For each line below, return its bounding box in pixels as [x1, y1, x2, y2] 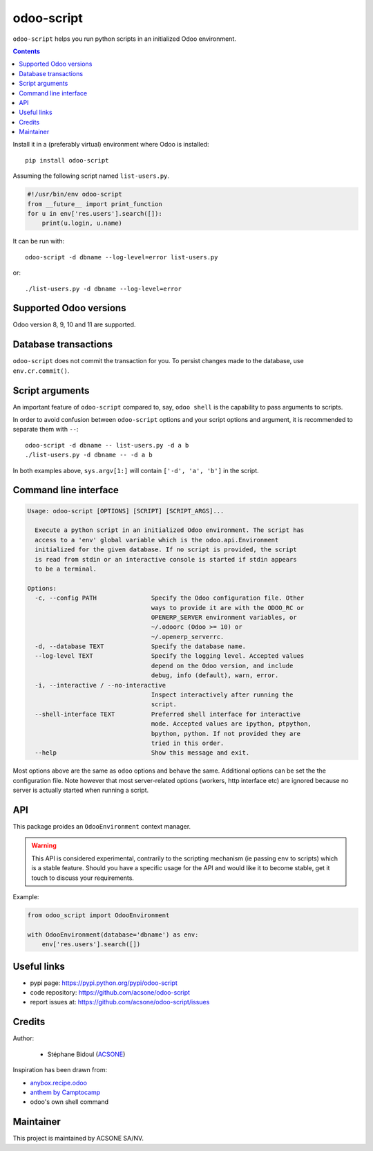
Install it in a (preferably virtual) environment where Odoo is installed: [12, 140, 209, 149]
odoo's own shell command [30, 1098, 109, 1106]
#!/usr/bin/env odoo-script [27, 190, 122, 199]
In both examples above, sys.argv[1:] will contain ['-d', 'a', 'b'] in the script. [12, 466, 259, 475]
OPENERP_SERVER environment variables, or [151, 613, 297, 621]
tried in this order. [151, 739, 224, 747]
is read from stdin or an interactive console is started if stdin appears [35, 555, 297, 563]
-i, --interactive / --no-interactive [35, 681, 166, 689]
